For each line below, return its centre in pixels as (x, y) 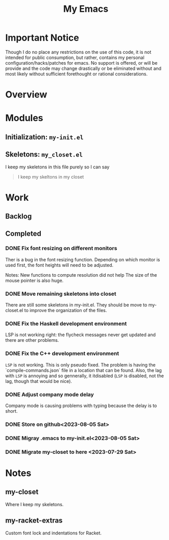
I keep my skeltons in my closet (51, 177)
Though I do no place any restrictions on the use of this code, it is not (78, 52)
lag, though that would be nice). (39, 381)
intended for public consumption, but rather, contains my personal (75, 57)
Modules (24, 118)
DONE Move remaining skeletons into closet (61, 294)
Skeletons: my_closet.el (44, 155)
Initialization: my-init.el (44, 137)
